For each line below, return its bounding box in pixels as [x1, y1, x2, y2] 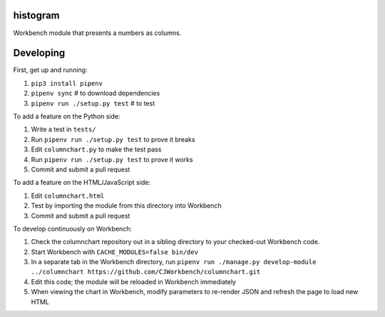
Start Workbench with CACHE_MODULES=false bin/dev [31, 247, 199, 256]
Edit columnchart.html [31, 191, 105, 200]
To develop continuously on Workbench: [13, 224, 132, 233]
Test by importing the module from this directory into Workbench [31, 201, 222, 210]
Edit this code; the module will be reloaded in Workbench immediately [31, 277, 237, 286]
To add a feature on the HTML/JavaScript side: [13, 178, 151, 187]
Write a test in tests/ [31, 125, 96, 134]
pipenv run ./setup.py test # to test [31, 99, 155, 107]
